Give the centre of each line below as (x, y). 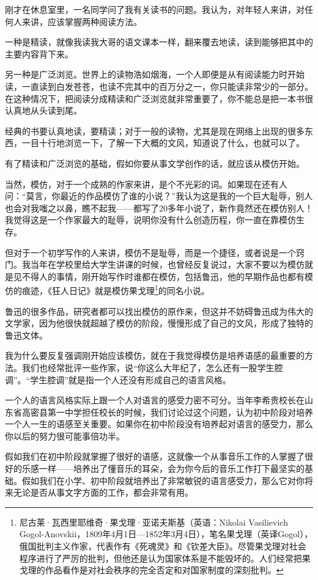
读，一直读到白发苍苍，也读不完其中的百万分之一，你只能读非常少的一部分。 (159, 86)
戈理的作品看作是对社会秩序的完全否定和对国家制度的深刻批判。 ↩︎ (151, 570)
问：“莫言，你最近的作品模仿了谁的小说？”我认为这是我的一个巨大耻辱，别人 (159, 196)
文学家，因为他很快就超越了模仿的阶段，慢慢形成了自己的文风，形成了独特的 (159, 323)
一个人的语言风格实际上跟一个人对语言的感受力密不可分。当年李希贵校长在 (155, 400)
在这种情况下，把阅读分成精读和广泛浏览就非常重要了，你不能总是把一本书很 (159, 98)
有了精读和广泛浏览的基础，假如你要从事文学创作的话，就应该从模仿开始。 (155, 163)
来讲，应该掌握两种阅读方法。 (82, 21)
